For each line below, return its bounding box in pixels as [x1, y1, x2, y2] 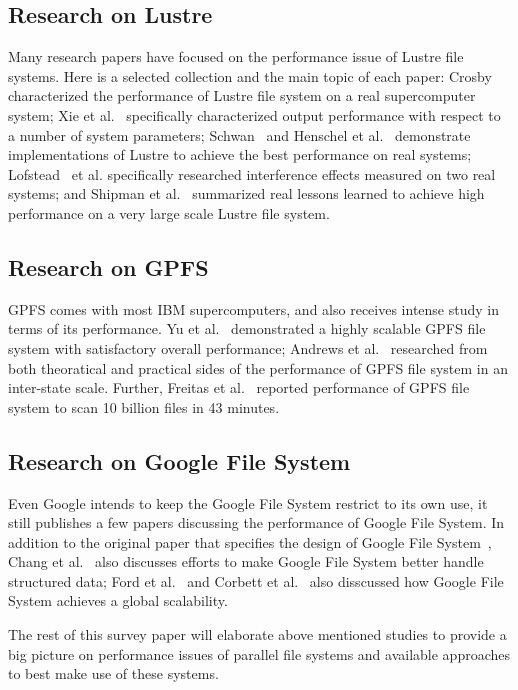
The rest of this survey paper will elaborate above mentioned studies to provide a [8, 624, 507, 645]
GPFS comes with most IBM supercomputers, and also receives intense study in [8, 298, 499, 319]
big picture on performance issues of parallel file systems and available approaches [8, 643, 510, 664]
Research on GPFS [8, 251, 209, 282]
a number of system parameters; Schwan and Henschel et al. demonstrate [8, 124, 471, 145]
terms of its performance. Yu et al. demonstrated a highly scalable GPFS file [8, 318, 486, 339]
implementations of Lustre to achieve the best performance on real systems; [8, 144, 472, 165]
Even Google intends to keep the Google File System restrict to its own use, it [8, 492, 488, 513]
